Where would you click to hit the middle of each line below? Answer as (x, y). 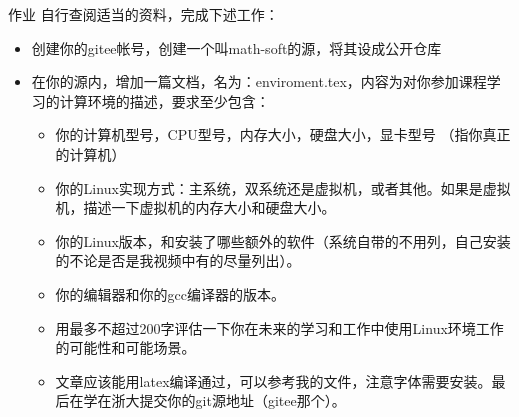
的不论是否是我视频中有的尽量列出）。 (178, 260)
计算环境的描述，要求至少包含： (164, 100)
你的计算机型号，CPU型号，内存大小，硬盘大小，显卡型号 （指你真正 (283, 134)
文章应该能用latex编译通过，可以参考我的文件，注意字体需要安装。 (273, 380)
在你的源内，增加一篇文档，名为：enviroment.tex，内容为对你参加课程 (259, 81)
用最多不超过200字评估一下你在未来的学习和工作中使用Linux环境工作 (279, 327)
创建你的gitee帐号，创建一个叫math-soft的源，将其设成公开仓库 (236, 47)
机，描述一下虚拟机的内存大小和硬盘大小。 (195, 207)
